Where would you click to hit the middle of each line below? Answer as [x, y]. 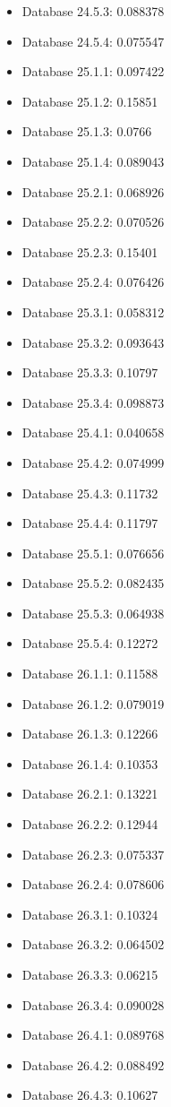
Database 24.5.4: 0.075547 [93, 41]
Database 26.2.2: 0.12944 [90, 824]
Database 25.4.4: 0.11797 [90, 523]
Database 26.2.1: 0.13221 [90, 794]
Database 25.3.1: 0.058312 [93, 311]
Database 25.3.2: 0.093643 [93, 342]
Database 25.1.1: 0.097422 [93, 71]
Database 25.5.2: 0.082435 [93, 583]
